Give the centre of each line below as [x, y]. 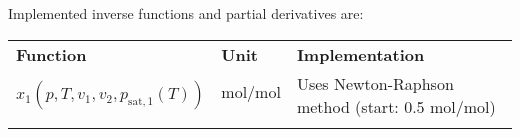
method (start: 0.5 [360, 106]
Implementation [360, 54]
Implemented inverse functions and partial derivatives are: [186, 13]
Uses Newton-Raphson [375, 83]
